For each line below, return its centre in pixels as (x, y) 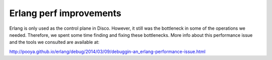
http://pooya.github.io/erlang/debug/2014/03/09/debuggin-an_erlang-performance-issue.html (108, 51)
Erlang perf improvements (65, 13)
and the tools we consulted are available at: (54, 42)
